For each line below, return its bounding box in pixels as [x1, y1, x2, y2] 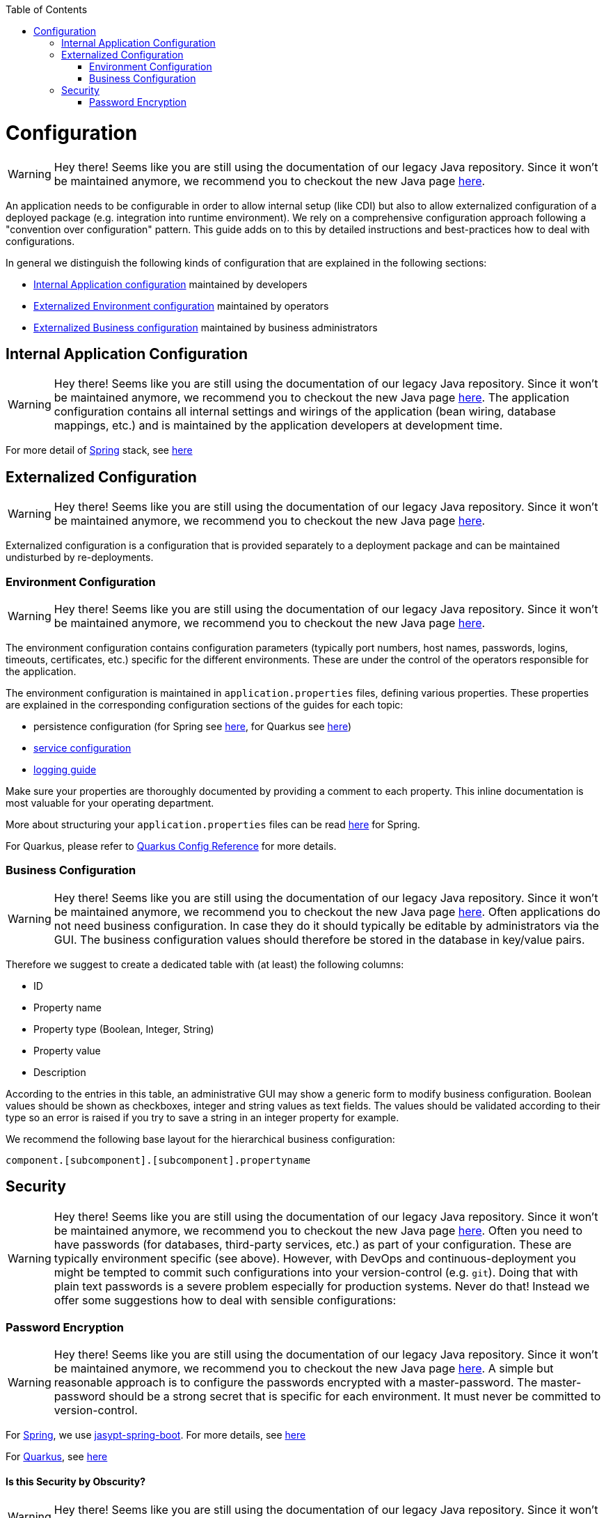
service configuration [33, 741, 131, 754]
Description [33, 1066, 86, 1078]
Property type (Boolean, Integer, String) [33, 1022, 214, 1035]
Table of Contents [6, 3, 88, 15]
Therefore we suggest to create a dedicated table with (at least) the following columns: [6, 958, 404, 970]
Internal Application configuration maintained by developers [33, 278, 308, 290]
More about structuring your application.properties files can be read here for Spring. [6, 818, 420, 830]
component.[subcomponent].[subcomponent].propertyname [6, 1154, 311, 1166]
